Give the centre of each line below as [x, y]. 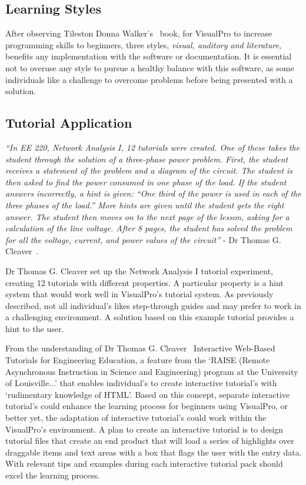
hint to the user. [35, 328]
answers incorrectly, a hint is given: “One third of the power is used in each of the [153, 193]
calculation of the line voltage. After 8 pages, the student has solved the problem [149, 228]
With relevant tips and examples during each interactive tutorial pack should [144, 464]
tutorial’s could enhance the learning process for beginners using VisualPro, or [147, 406]
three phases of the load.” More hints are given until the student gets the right [145, 205]
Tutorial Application [69, 123]
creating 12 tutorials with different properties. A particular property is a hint [144, 282]
